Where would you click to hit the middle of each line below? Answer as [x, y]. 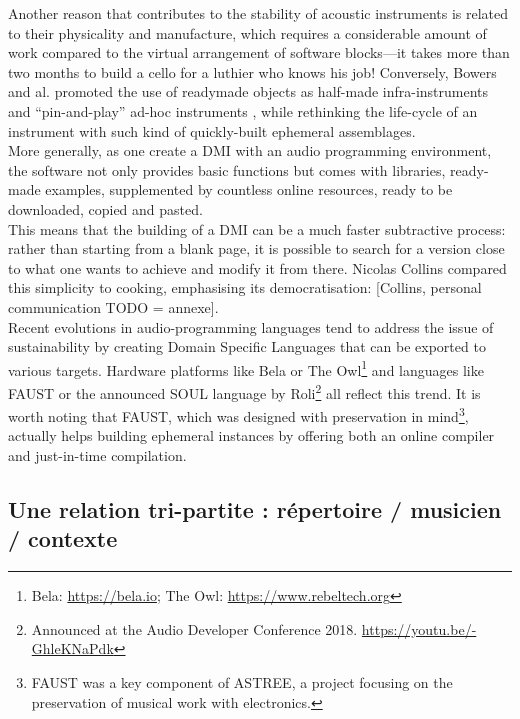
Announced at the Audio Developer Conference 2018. [194, 628]
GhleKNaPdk [72, 648]
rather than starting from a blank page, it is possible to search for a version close [256, 248]
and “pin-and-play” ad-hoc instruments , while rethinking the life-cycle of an [243, 110]
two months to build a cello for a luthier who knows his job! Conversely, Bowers [252, 71]
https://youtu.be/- [419, 628]
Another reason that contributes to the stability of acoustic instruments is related [258, 13]
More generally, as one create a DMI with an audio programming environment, [250, 150]
